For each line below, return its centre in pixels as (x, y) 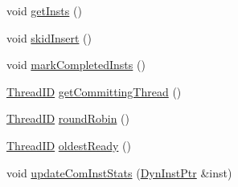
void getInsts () (44, 10)
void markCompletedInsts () (76, 65)
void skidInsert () (49, 37)
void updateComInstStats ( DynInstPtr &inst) (119, 172)
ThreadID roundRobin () (68, 118)
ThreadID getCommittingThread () (94, 91)
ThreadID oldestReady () (69, 145)
